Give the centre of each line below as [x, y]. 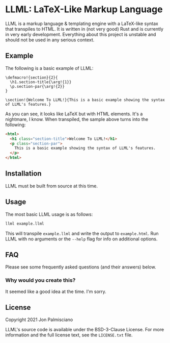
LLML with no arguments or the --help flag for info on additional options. [81, 239]
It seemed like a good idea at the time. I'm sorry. [56, 291]
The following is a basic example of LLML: [49, 68]
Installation [23, 174]
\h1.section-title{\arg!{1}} [41, 82]
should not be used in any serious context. [50, 40]
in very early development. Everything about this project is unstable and [81, 34]
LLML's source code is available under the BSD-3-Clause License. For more [85, 330]
